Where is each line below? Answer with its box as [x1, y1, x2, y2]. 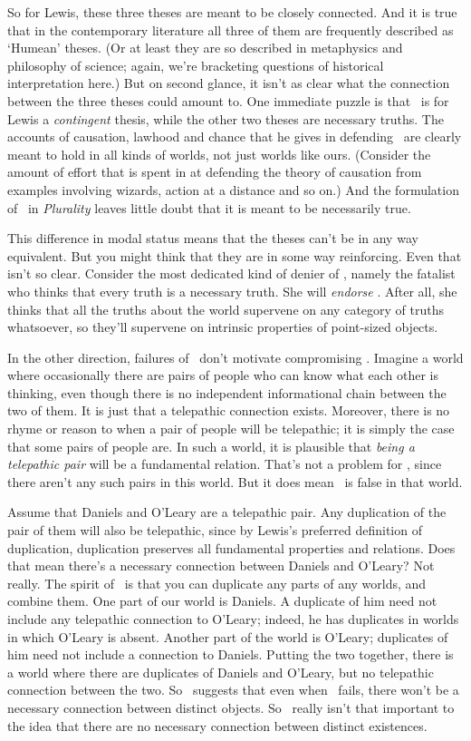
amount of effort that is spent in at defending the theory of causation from [7, 162, 422, 181]
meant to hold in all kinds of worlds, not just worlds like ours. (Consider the [7, 144, 431, 163]
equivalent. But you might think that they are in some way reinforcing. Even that [7, 246, 462, 265]
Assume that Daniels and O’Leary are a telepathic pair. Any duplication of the [7, 502, 447, 522]
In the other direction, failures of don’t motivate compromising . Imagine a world [7, 347, 464, 366]
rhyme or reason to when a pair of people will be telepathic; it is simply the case [7, 419, 455, 438]
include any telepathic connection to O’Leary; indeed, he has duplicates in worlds [7, 609, 459, 628]
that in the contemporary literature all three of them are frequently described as [7, 20, 454, 39]
